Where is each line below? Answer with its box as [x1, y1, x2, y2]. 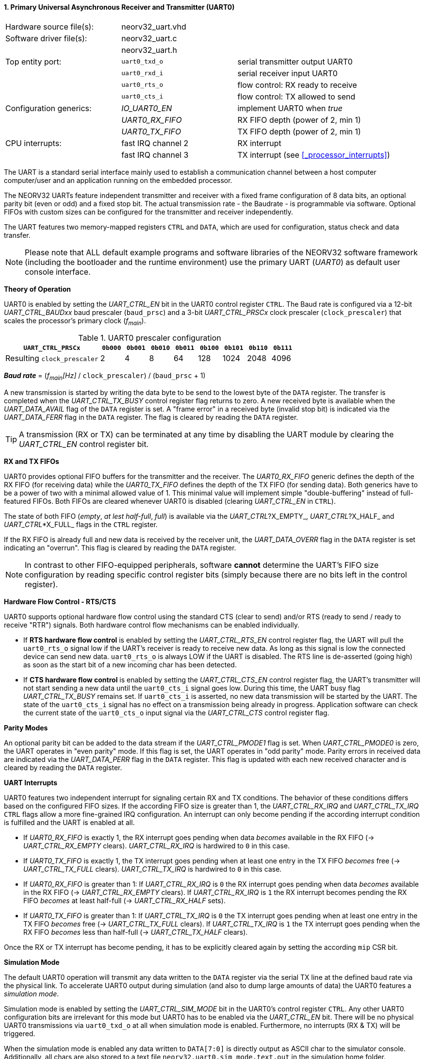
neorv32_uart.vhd [121, 21, 186, 32]
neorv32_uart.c [121, 33, 177, 43]
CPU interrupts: [5, 138, 62, 148]
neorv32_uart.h [121, 45, 177, 55]
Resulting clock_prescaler [5, 353, 98, 364]
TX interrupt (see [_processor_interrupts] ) [237, 149, 390, 160]
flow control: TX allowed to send [237, 91, 356, 101]
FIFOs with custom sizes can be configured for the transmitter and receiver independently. [4, 207, 293, 216]
